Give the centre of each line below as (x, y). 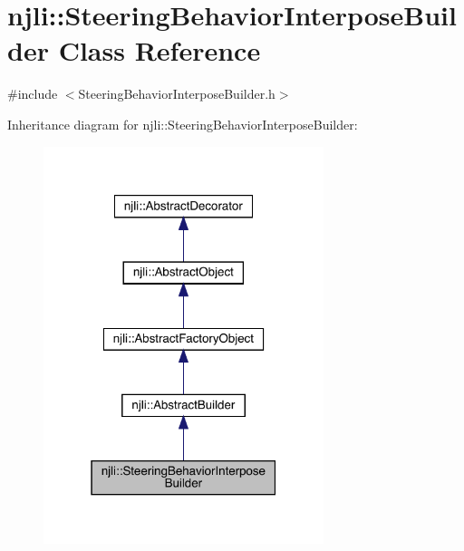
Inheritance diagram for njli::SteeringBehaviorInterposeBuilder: (183, 124)
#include (33, 94)
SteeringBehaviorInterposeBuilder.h (177, 94)
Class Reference (159, 50)
